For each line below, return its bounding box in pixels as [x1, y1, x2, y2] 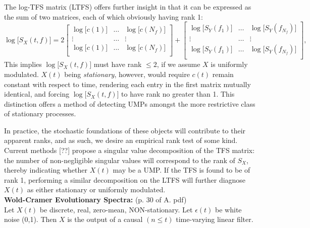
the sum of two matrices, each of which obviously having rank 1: [4, 11, 203, 22]
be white [215, 204, 242, 214]
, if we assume [157, 59, 200, 69]
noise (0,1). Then [4, 214, 57, 224]
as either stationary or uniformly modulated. [27, 184, 166, 195]
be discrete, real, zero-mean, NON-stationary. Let [39, 204, 193, 214]
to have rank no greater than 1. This [121, 89, 235, 99]
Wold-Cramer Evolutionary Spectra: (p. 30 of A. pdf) [4, 194, 187, 205]
